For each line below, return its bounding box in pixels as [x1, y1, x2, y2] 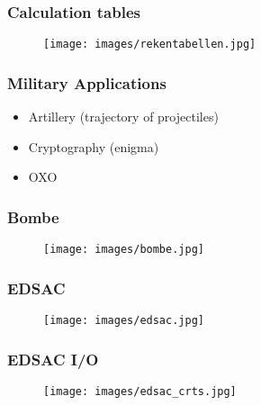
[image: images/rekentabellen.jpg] [43, 38, 256, 51]
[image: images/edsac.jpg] [43, 313, 204, 327]
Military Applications [7, 71, 166, 94]
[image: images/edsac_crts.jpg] [43, 384, 237, 398]
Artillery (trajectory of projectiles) [28, 107, 219, 126]
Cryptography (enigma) [28, 137, 159, 156]
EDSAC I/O [7, 347, 99, 370]
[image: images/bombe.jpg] [43, 243, 204, 256]
